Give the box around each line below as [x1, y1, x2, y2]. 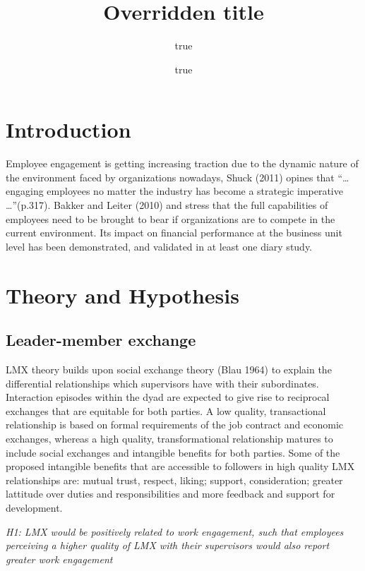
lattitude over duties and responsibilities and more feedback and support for [6, 486, 335, 501]
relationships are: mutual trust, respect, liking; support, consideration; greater [6, 472, 343, 487]
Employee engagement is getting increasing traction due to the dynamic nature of [6, 156, 359, 171]
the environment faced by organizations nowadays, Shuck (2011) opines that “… [6, 169, 349, 184]
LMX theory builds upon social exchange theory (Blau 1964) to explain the [6, 361, 332, 376]
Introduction [6, 115, 131, 144]
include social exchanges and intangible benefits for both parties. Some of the [6, 445, 340, 459]
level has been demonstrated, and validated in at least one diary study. [6, 239, 313, 253]
